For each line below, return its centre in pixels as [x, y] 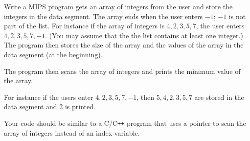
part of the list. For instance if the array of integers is [84, 26]
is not [237, 16]
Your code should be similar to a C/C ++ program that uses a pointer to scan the [125, 123]
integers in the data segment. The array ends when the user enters [103, 16]
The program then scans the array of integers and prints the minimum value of [122, 71]
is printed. [80, 106]
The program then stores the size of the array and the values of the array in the [124, 45]
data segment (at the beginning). [53, 54]
